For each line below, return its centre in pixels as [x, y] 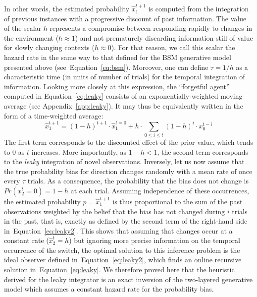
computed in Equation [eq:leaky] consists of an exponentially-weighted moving [123, 96]
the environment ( [31, 37]
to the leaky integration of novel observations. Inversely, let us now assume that [124, 161]
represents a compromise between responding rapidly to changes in [151, 28]
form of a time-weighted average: [54, 115]
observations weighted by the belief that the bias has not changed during [115, 211]
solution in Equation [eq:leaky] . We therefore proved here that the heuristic [119, 269]
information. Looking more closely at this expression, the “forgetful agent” [117, 86]
